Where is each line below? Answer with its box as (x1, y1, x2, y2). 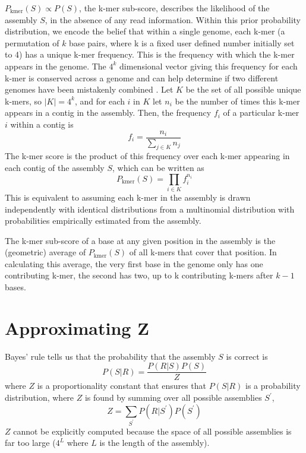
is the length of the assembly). (99, 436, 210, 449)
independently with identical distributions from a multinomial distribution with (5, 202, 295, 215)
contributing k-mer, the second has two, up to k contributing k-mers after (5, 269, 273, 281)
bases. (5, 281, 26, 293)
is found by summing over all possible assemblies (84, 391, 262, 404)
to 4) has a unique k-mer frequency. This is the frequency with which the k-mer (5, 48, 295, 61)
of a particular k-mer (223, 106, 299, 119)
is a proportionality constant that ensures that (37, 379, 207, 392)
